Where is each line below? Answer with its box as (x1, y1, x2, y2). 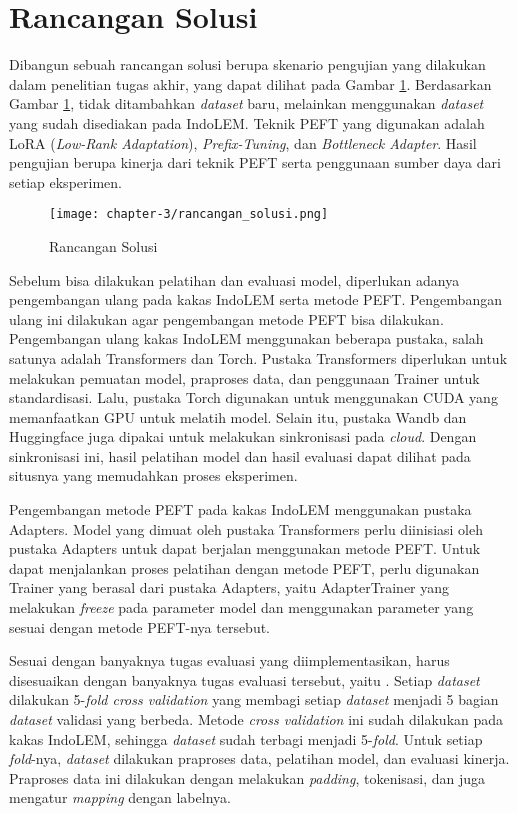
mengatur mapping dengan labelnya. (9, 787, 231, 808)
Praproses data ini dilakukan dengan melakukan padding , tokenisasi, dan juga (9, 767, 486, 788)
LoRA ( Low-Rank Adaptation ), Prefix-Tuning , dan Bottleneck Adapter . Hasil (9, 132, 477, 153)
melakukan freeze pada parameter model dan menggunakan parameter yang (9, 597, 474, 618)
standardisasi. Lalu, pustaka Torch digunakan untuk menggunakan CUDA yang (9, 387, 498, 408)
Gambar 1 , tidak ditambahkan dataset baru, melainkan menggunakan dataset (9, 93, 484, 114)
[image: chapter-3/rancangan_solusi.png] (49, 207, 329, 222)
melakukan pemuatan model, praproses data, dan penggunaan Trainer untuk (9, 367, 480, 388)
